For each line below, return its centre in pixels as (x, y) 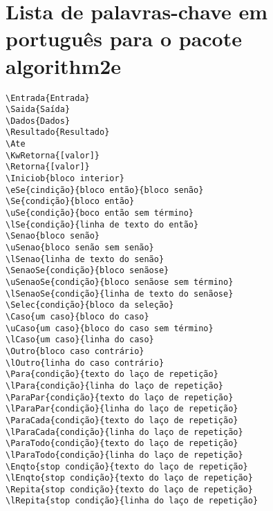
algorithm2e (64, 65)
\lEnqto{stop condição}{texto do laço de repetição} (129, 478)
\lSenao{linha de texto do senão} (85, 259)
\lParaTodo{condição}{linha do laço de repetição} (124, 455)
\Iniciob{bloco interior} (65, 179)
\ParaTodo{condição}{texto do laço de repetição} (122, 444)
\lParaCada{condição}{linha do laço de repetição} (124, 432)
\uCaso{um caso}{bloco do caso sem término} (110, 328)
